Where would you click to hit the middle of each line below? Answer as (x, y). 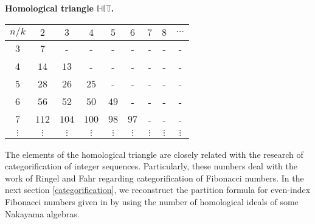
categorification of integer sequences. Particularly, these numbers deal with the (151, 166)
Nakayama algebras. (42, 213)
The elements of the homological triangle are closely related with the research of (154, 154)
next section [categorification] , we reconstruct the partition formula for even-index (158, 190)
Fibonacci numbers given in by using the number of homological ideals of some (152, 201)
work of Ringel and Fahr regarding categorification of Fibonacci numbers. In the (154, 178)
